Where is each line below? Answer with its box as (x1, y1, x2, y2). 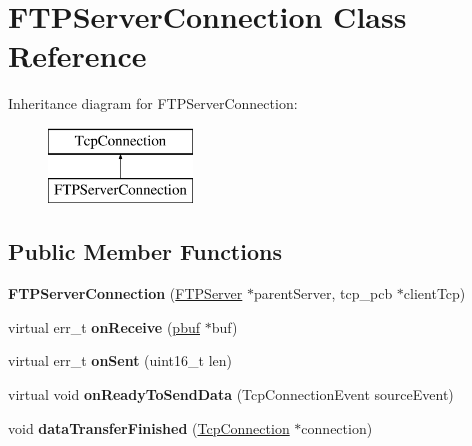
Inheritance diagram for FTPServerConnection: (8, 93, 298, 114)
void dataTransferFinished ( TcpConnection (8, 417, 290, 438)
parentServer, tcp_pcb (253, 283, 393, 304)
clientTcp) (403, 283, 466, 304)
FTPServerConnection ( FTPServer (8, 283, 243, 304)
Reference (8, 35, 147, 76)
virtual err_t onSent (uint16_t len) (8, 350, 233, 371)
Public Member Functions (8, 236, 282, 267)
